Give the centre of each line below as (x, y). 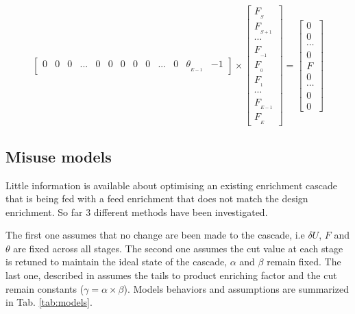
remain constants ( (45, 288)
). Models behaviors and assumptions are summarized (236, 288)
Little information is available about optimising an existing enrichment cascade (171, 185)
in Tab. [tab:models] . (49, 302)
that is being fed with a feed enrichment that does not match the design (157, 198)
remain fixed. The (304, 262)
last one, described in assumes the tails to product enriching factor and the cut (171, 275)
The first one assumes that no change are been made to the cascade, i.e (155, 235)
